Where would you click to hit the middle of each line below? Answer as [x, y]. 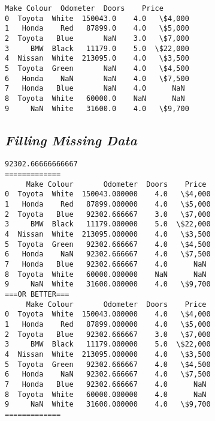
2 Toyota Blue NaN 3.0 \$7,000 [97, 38]
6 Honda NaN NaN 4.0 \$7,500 [97, 78]
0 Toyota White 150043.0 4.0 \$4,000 [97, 18]
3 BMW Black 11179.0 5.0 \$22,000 [97, 48]
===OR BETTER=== [37, 294]
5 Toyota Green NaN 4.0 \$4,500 [97, 68]
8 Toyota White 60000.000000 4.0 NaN [106, 394]
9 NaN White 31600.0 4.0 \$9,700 [97, 108]
